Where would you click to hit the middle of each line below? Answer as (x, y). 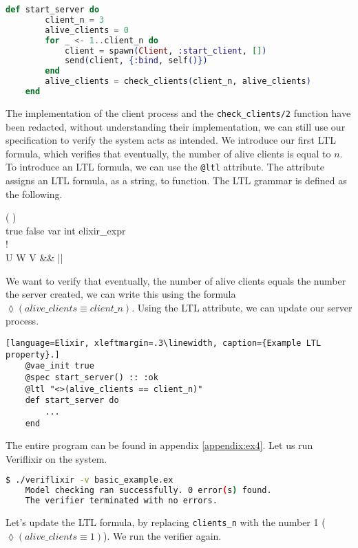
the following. (34, 194)
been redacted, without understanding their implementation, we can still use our (176, 126)
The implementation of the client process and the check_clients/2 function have (178, 112)
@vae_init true (60, 366)
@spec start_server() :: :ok (92, 377)
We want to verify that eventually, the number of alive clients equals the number (176, 280)
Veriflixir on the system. (56, 458)
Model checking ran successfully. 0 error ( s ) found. (148, 491)
